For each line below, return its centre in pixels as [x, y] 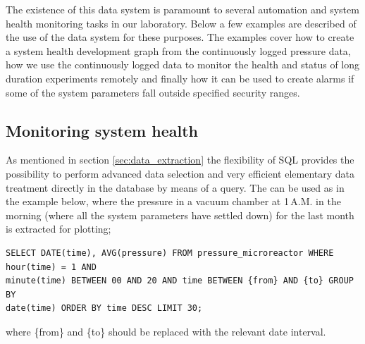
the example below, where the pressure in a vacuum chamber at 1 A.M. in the [173, 201]
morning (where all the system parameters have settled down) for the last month [180, 215]
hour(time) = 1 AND [51, 267]
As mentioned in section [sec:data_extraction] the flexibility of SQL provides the [180, 160]
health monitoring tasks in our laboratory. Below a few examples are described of [181, 23]
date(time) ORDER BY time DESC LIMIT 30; [104, 308]
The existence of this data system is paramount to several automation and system [182, 9]
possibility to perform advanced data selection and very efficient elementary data [180, 173]
